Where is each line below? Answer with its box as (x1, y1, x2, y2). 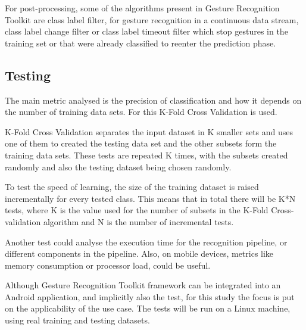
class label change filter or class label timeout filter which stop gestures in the (5, 25, 288, 38)
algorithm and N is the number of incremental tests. (43, 215, 234, 228)
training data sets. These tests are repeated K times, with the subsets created (5, 148, 288, 161)
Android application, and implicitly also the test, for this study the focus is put (5, 290, 295, 303)
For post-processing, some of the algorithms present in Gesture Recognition (5, 2, 280, 14)
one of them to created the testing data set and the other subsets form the (5, 137, 277, 150)
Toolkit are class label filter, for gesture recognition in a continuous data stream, (5, 13, 299, 26)
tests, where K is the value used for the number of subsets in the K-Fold (5, 204, 268, 216)
